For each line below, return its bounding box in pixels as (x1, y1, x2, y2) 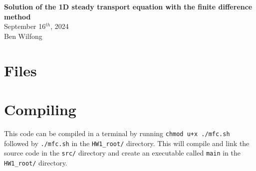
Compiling (4, 99, 76, 119)
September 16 (4, 21, 46, 31)
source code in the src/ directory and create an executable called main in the (4, 148, 241, 158)
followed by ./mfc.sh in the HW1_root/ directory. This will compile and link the (4, 138, 250, 148)
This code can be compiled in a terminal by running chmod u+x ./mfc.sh (4, 128, 230, 138)
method (4, 11, 31, 21)
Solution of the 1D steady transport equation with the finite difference (4, 1, 253, 11)
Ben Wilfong (4, 30, 42, 41)
